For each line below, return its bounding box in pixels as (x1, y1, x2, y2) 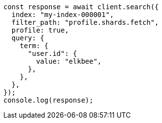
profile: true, (11, 26, 69, 34)
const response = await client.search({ (3, 3, 159, 11)
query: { (11, 34, 45, 42)
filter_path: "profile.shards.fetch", (11, 18, 159, 26)
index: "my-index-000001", (11, 11, 114, 18)
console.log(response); (3, 96, 94, 104)
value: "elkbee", (36, 57, 102, 65)
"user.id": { (28, 50, 77, 57)
